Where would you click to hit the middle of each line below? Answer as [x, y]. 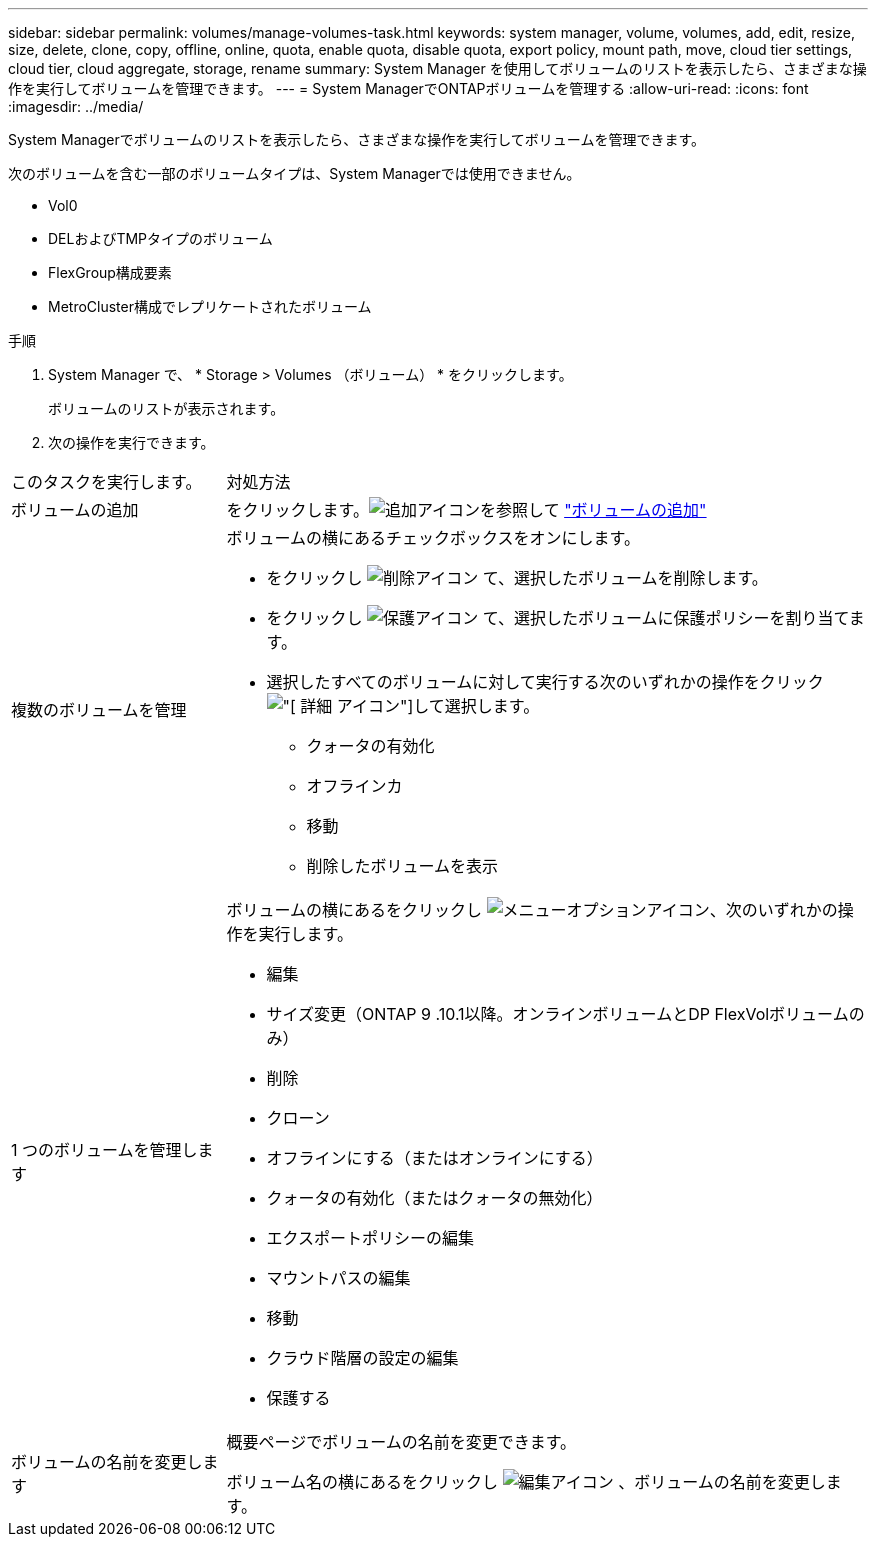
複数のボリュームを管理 [99, 710]
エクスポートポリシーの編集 [370, 1238]
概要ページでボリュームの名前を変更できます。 [401, 1442]
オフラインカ [354, 786]
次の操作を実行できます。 [131, 442]
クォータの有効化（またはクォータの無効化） [434, 1198]
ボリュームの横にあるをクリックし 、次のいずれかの [532, 910]
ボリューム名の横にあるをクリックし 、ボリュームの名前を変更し [526, 1482]
